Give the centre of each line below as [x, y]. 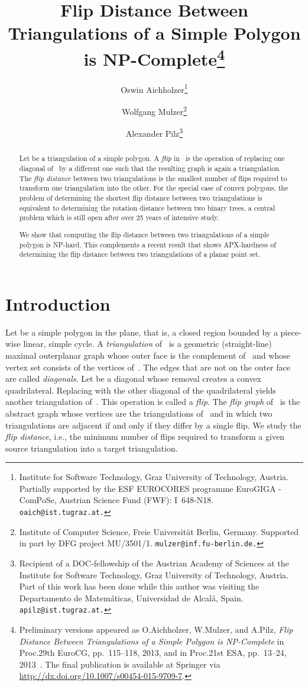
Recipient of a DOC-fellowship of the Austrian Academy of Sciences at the [154, 563]
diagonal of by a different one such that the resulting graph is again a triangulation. [150, 168]
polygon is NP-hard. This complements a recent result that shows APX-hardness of [147, 244]
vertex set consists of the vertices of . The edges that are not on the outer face [148, 367]
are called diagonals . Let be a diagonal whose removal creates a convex [133, 379]
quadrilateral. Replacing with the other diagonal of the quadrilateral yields [141, 390]
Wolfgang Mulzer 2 [154, 110]
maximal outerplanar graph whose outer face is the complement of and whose [148, 355]
